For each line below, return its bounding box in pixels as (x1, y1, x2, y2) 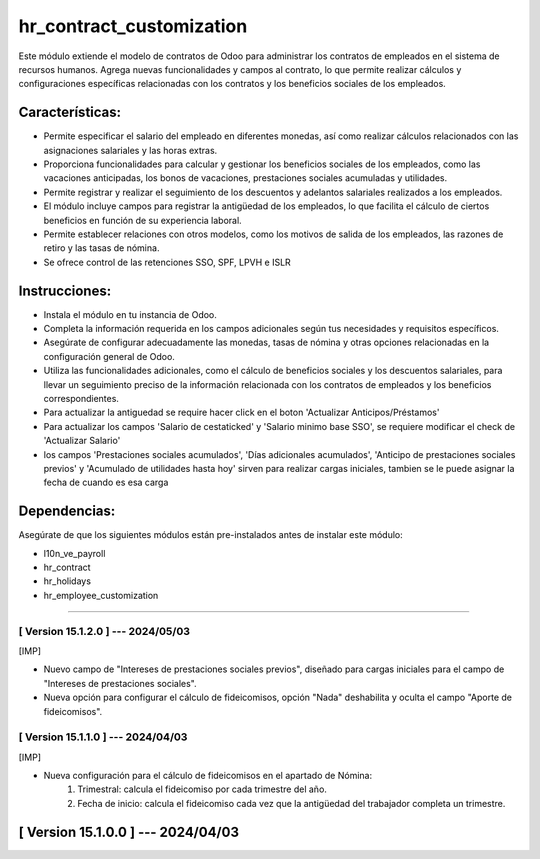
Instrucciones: (18, 282, 112, 299)
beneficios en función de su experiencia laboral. (43, 214, 242, 226)
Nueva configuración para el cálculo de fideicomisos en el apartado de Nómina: (43, 770, 373, 782)
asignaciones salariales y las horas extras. (43, 144, 218, 156)
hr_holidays (43, 575, 92, 587)
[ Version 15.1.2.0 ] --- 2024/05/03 (18, 624, 190, 638)
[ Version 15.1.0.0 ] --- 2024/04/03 (18, 823, 240, 840)
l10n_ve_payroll (43, 547, 106, 559)
